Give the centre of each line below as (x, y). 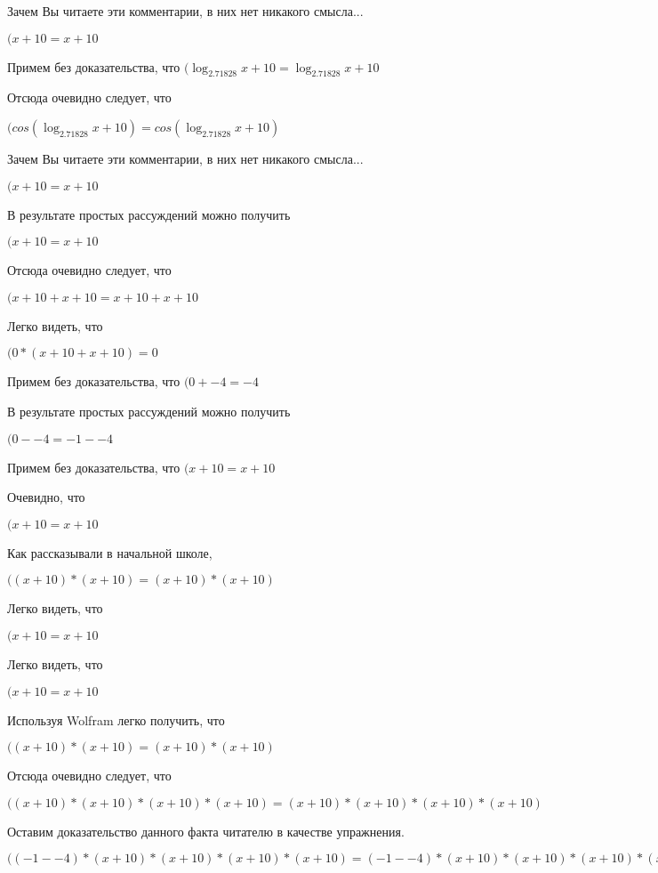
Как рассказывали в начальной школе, (110, 552)
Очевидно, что (46, 497)
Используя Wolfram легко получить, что (116, 719)
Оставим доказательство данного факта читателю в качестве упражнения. (206, 831)
